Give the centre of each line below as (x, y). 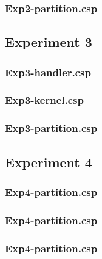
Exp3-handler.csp (48, 72)
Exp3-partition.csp (51, 128)
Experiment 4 (49, 162)
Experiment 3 (49, 42)
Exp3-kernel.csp (44, 100)
